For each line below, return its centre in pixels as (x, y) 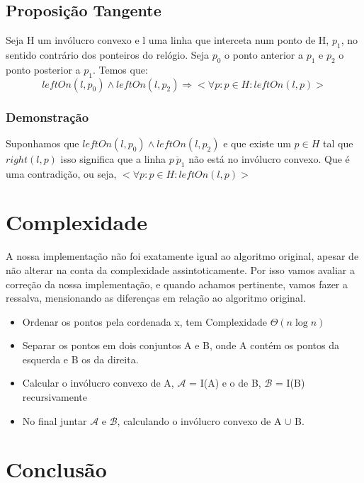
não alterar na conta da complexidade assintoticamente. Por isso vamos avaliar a (181, 269)
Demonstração (47, 117)
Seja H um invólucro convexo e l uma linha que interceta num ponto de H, (167, 40)
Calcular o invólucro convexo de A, (98, 383)
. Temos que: (120, 69)
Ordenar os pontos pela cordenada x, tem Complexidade (145, 321)
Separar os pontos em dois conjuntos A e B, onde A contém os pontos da (181, 345)
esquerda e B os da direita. (80, 359)
